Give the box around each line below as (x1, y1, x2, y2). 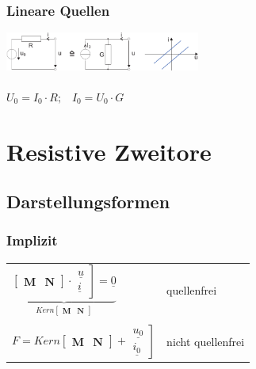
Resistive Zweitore (6, 135, 212, 167)
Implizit (6, 230, 58, 250)
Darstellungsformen (6, 189, 170, 214)
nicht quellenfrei (166, 333, 245, 350)
